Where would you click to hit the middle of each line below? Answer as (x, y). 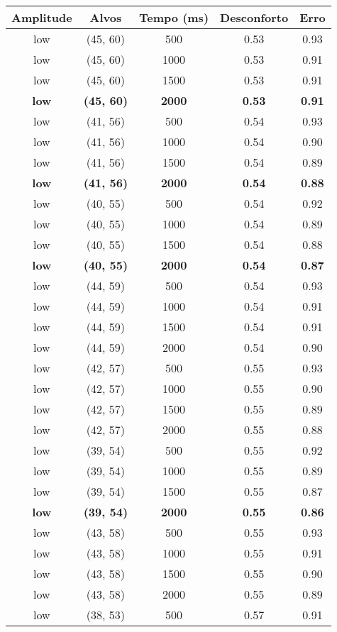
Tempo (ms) (174, 17)
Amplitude (42, 17)
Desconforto (254, 17)
